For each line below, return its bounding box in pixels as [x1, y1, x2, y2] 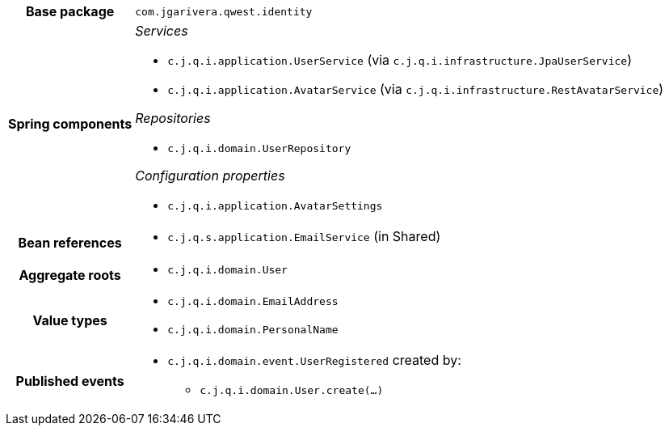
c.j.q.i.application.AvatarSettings [167, 200, 383, 212]
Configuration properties [135, 167, 285, 184]
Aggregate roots [19, 266, 121, 283]
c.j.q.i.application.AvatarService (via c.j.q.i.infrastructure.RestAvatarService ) [167, 81, 664, 97]
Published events [15, 372, 124, 389]
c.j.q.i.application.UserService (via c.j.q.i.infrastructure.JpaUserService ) [167, 52, 632, 68]
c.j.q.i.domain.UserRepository [167, 142, 351, 155]
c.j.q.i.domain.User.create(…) [200, 384, 384, 396]
